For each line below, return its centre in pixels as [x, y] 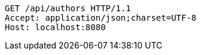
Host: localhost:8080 [55, 27]
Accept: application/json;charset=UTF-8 [101, 18]
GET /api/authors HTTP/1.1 [68, 8]
